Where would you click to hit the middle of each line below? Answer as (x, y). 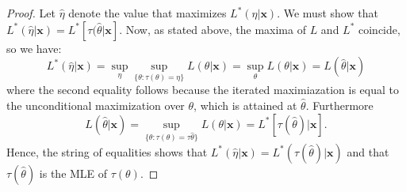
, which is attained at (245, 105)
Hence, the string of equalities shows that (107, 151)
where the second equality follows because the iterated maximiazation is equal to (203, 90)
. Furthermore (339, 105)
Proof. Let (31, 13)
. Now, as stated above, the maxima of (213, 29)
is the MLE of (73, 173)
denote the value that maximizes (147, 13)
